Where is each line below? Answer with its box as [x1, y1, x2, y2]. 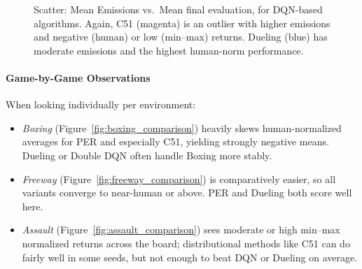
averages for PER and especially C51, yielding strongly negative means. [22, 134, 329, 149]
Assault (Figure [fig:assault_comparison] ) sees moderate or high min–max [22, 222, 340, 237]
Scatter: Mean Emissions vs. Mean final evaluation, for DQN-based [34, 2, 323, 16]
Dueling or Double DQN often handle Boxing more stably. [22, 147, 272, 162]
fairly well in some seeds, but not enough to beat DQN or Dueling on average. [22, 249, 358, 264]
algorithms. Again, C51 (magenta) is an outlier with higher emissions [34, 15, 330, 30]
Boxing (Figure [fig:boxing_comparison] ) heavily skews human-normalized [22, 120, 342, 135]
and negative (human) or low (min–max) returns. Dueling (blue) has [34, 29, 328, 44]
